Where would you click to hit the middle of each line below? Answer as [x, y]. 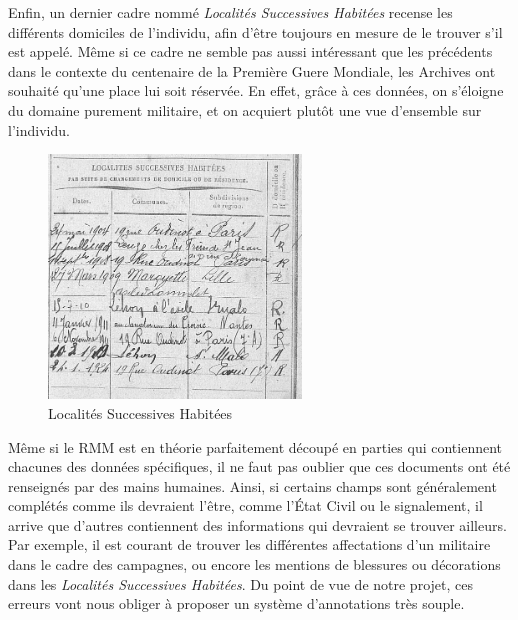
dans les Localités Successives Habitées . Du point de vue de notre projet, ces [240, 583]
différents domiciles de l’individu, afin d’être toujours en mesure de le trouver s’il [255, 31]
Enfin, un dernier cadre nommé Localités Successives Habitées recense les [230, 12]
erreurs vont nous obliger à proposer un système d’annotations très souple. [236, 603]
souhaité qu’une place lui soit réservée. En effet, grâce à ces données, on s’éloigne [256, 90]
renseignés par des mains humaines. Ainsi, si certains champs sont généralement [252, 485]
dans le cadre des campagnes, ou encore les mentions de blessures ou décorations [254, 564]
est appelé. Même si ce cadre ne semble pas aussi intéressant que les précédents [250, 51]
